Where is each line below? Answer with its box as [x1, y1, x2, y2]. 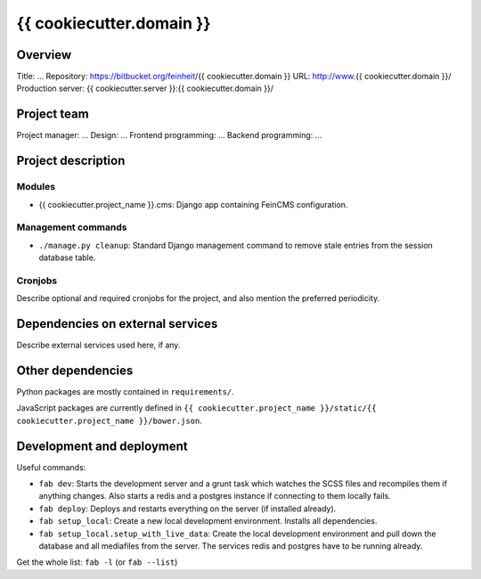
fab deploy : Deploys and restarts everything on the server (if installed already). [38, 503, 337, 514]
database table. [38, 252, 96, 263]
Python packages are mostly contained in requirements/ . [16, 387, 235, 396]
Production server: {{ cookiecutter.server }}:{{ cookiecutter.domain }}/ [16, 83, 274, 94]
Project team [16, 107, 89, 122]
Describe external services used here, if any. [16, 339, 181, 351]
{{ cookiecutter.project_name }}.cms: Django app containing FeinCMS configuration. [38, 199, 348, 209]
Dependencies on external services [16, 316, 218, 331]
